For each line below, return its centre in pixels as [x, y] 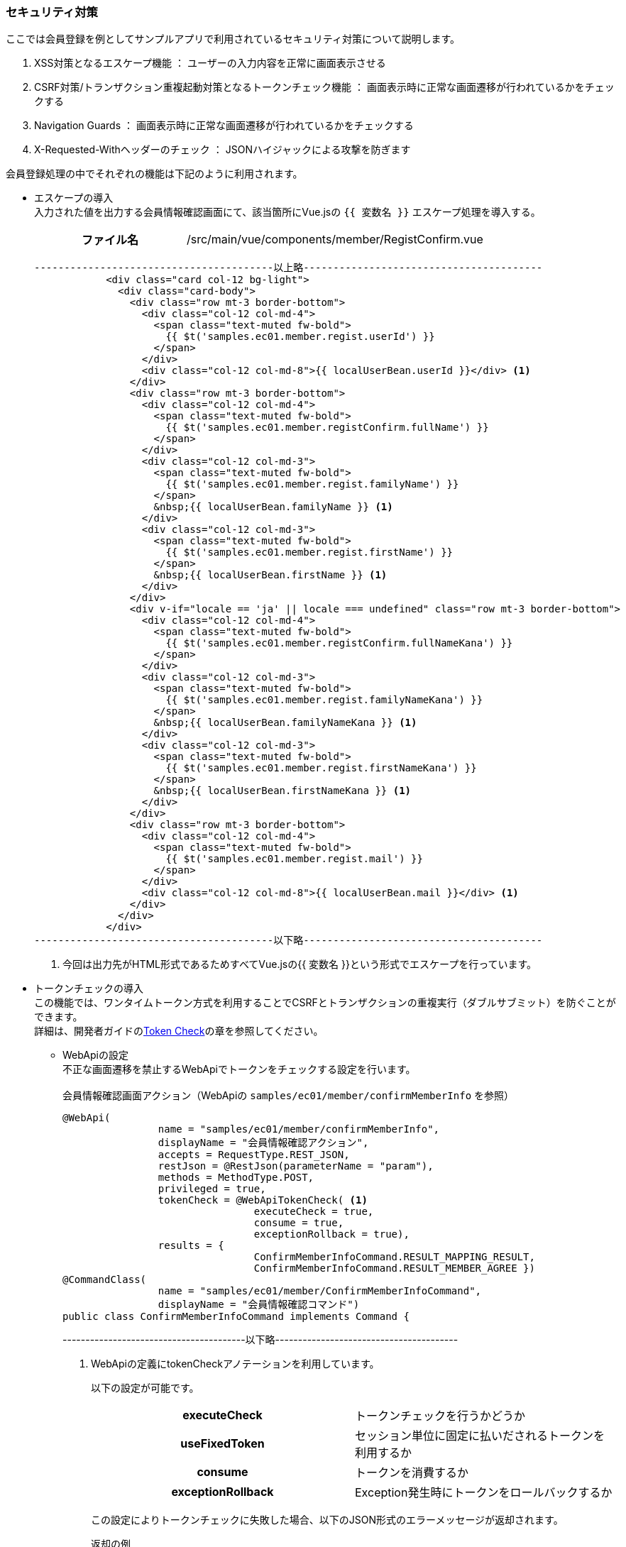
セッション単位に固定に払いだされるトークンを [480, 1436]
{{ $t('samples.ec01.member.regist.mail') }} [294, 859]
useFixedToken [223, 1444]
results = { [191, 1246]
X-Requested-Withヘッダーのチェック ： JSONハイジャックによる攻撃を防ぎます [223, 150]
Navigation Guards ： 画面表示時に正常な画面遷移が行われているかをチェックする [224, 126]
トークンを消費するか [412, 1473]
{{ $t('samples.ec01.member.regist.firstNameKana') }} [321, 768]
